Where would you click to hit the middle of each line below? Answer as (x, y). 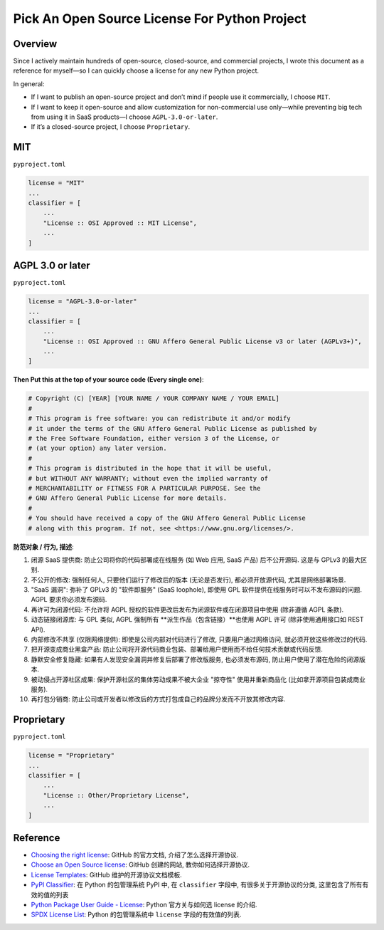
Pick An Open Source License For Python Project (160, 19)
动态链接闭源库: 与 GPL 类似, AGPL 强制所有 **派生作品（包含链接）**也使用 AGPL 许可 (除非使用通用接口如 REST (197, 620)
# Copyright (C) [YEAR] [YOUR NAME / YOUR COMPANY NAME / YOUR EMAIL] (154, 398)
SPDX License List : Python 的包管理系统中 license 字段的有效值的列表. (136, 914)
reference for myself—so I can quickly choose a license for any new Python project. (136, 70)
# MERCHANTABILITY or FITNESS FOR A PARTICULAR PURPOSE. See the (144, 488)
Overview (35, 44)
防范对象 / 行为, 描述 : (43, 547)
